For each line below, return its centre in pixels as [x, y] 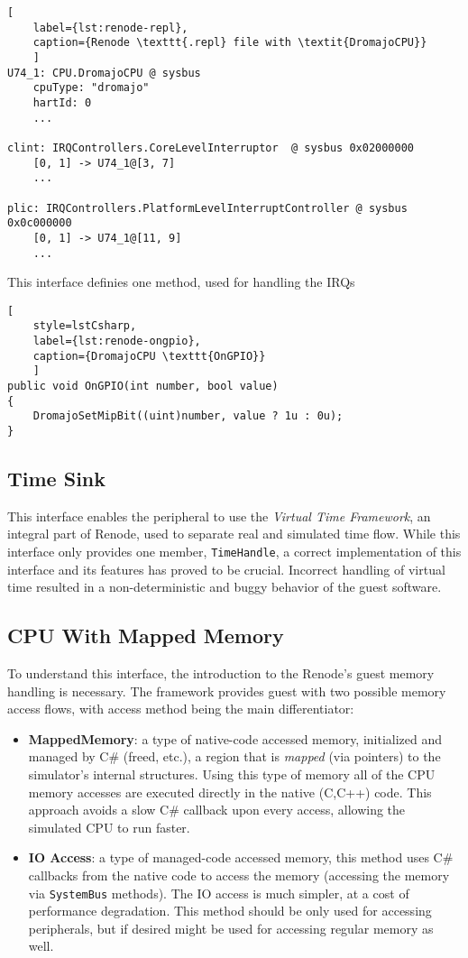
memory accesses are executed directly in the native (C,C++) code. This [230, 792]
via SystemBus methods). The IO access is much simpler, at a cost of [219, 893]
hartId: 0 [62, 102]
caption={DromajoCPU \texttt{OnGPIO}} [149, 356]
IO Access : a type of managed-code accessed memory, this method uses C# [241, 857]
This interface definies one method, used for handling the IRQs [181, 282]
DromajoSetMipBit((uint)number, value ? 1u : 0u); [188, 416]
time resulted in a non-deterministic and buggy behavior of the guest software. [225, 587]
